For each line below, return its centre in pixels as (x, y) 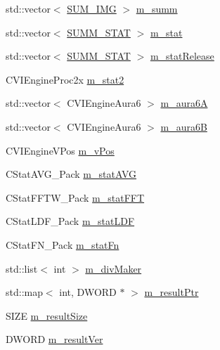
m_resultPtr (172, 292)
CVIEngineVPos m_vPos (60, 150)
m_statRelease (182, 56)
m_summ (157, 8)
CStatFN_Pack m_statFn (63, 244)
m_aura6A (184, 103)
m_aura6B (184, 126)
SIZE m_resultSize (47, 315)
